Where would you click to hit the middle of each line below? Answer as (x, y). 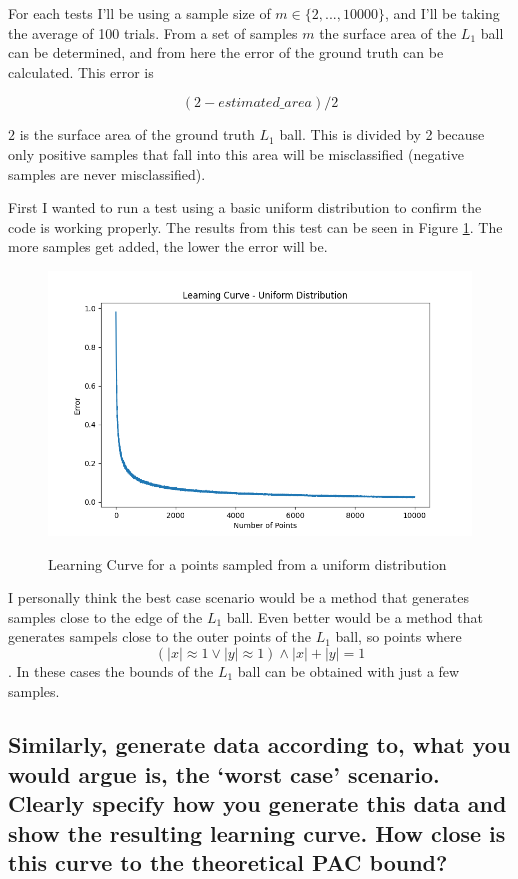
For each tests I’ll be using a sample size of (139, 13)
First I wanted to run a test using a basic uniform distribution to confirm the (245, 207)
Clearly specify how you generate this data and (257, 803)
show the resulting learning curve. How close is (257, 832)
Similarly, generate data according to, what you (259, 744)
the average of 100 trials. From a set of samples (153, 32)
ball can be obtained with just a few (348, 670)
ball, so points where (398, 636)
